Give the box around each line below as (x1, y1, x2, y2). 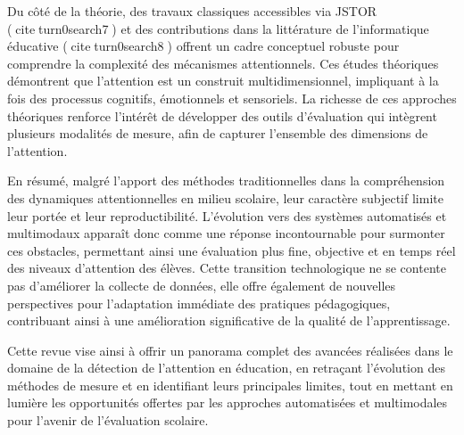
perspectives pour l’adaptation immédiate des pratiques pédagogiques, (7, 293, 391, 312)
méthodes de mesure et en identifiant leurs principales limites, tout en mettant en (7, 375, 453, 394)
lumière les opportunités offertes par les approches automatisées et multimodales (7, 393, 448, 412)
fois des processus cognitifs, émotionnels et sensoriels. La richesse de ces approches (7, 88, 457, 107)
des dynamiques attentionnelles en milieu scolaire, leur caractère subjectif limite (7, 188, 443, 207)
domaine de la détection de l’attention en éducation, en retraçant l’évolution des (7, 358, 445, 377)
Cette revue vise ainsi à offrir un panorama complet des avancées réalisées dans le (7, 341, 453, 359)
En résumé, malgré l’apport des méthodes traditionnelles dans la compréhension (7, 171, 445, 190)
